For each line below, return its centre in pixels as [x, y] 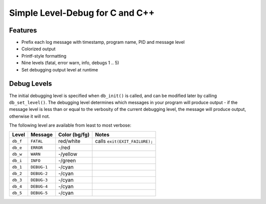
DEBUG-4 [39, 187]
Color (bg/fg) [74, 135]
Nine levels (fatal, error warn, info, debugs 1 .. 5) [70, 63]
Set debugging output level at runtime [60, 69]
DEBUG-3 [39, 180]
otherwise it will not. [30, 116]
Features [23, 30]
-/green [67, 161]
